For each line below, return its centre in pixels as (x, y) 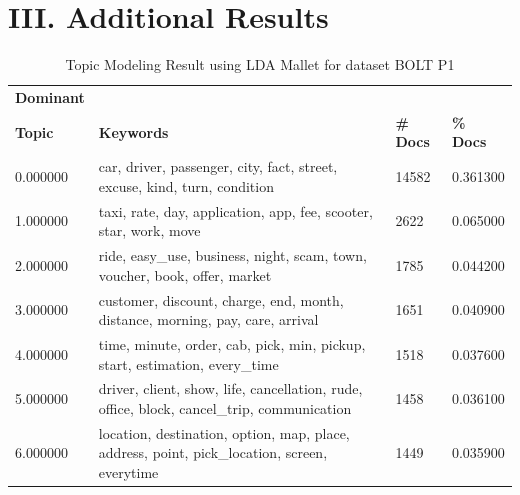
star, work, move (149, 230)
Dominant (50, 96)
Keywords (133, 131)
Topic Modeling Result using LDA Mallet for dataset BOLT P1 (260, 64)
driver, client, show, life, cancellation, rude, (230, 388)
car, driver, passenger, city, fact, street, (218, 166)
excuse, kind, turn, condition (186, 185)
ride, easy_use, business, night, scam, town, (232, 255)
